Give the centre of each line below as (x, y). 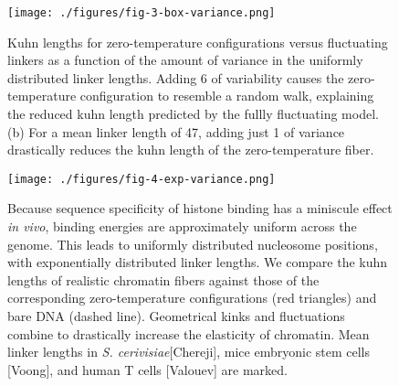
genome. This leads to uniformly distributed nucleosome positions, (193, 244)
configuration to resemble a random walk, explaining (227, 96)
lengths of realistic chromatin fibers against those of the (163, 279)
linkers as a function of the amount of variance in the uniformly (185, 60)
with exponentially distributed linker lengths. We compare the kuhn (198, 262)
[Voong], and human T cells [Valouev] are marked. (148, 369)
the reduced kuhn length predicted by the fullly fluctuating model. (193, 114)
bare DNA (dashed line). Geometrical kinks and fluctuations (176, 316)
